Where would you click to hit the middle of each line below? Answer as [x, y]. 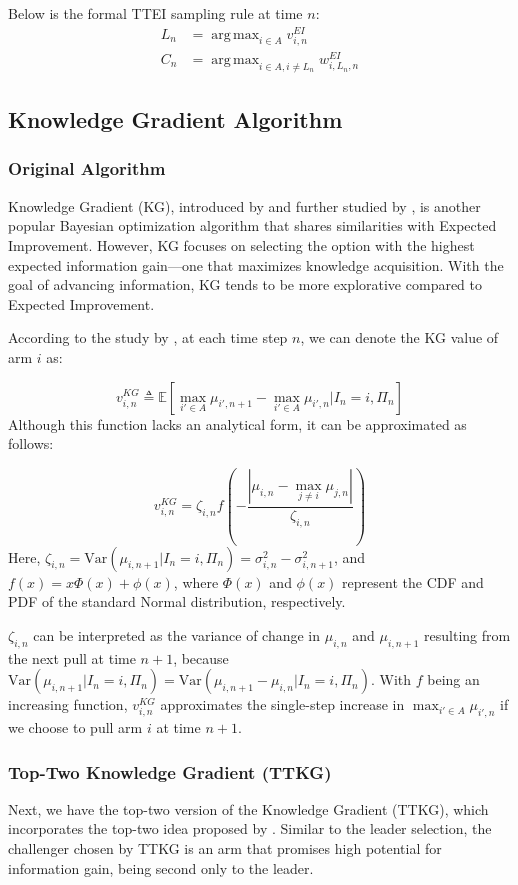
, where [196, 581]
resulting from [467, 634]
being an [453, 679]
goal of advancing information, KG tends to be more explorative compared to [245, 284]
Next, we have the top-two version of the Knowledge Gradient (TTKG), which [248, 808]
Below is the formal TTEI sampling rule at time [155, 13]
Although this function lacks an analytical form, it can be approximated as [237, 423]
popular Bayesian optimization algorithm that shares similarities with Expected [252, 225]
